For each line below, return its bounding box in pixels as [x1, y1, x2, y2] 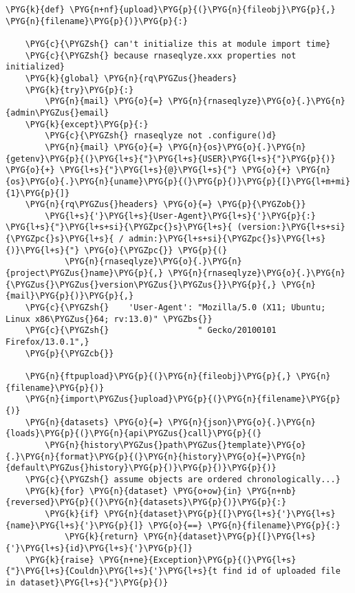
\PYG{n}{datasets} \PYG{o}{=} [25, 417, 164, 427]
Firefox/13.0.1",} [6, 337, 89, 347]
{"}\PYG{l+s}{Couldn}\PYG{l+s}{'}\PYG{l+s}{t [6, 566, 217, 576]
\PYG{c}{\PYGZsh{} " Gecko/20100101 [25, 325, 277, 336]
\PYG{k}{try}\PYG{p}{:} [25, 85, 134, 95]
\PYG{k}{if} [45, 508, 100, 519]
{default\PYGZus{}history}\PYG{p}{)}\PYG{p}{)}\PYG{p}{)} [6, 463, 277, 473]
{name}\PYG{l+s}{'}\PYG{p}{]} [6, 520, 144, 530]
